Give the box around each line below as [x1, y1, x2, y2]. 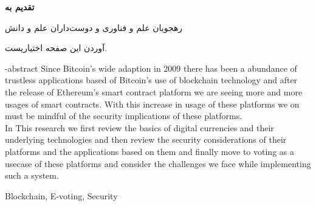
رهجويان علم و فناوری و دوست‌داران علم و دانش [5, 21, 183, 33]
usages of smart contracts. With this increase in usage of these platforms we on [5, 97, 300, 110]
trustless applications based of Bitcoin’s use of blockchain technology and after [5, 74, 298, 86]
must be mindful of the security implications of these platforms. [5, 109, 242, 122]
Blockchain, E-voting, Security [5, 189, 118, 202]
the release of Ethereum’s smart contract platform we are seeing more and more [5, 85, 303, 98]
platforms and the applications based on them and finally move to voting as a [5, 145, 294, 157]
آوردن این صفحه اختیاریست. [5, 41, 107, 54]
